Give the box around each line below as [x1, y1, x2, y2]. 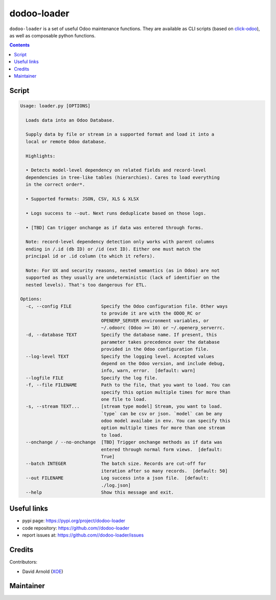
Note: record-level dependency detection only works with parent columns [26, 239, 215, 245]
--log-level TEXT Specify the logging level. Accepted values [26, 353, 215, 359]
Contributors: [9, 559, 38, 565]
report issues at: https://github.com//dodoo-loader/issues [22, 532, 144, 538]
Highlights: [26, 153, 56, 159]
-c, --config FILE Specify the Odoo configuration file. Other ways [26, 303, 228, 309]
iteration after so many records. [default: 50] [101, 468, 228, 474]
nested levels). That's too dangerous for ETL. [26, 282, 147, 287]
